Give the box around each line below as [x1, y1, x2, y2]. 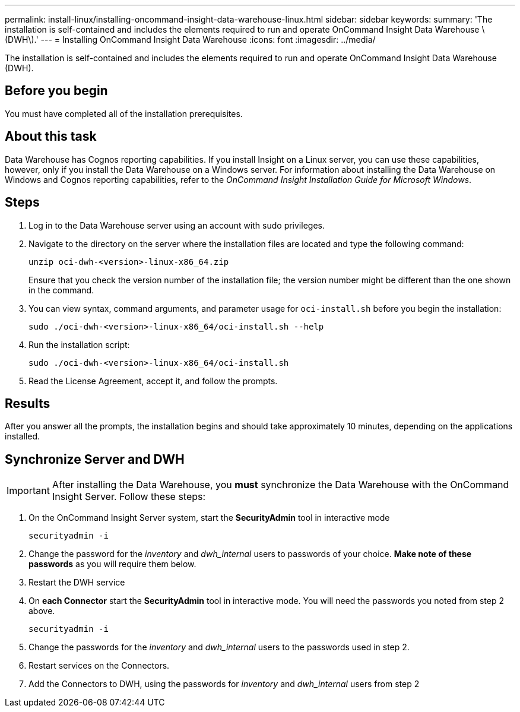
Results [5, 395, 50, 411]
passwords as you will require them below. [28, 559, 196, 569]
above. [28, 606, 55, 616]
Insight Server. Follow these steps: [52, 491, 206, 503]
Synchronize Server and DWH [5, 451, 185, 467]
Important [7, 485, 50, 497]
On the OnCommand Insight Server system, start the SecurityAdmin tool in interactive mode [28, 512, 390, 523]
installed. [5, 431, 40, 442]
